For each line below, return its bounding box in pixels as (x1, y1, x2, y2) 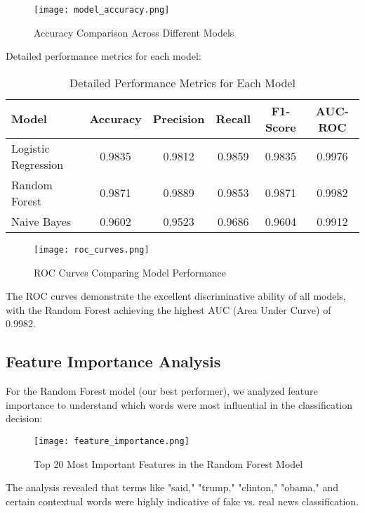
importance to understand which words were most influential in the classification (6, 397, 353, 412)
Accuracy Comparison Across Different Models (34, 25, 234, 39)
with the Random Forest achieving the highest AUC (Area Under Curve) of (6, 302, 331, 317)
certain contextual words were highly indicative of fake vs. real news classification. (6, 493, 359, 508)
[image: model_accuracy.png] (34, 5, 170, 15)
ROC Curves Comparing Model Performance (34, 265, 227, 279)
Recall (215, 110, 251, 127)
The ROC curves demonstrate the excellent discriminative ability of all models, (6, 289, 346, 303)
